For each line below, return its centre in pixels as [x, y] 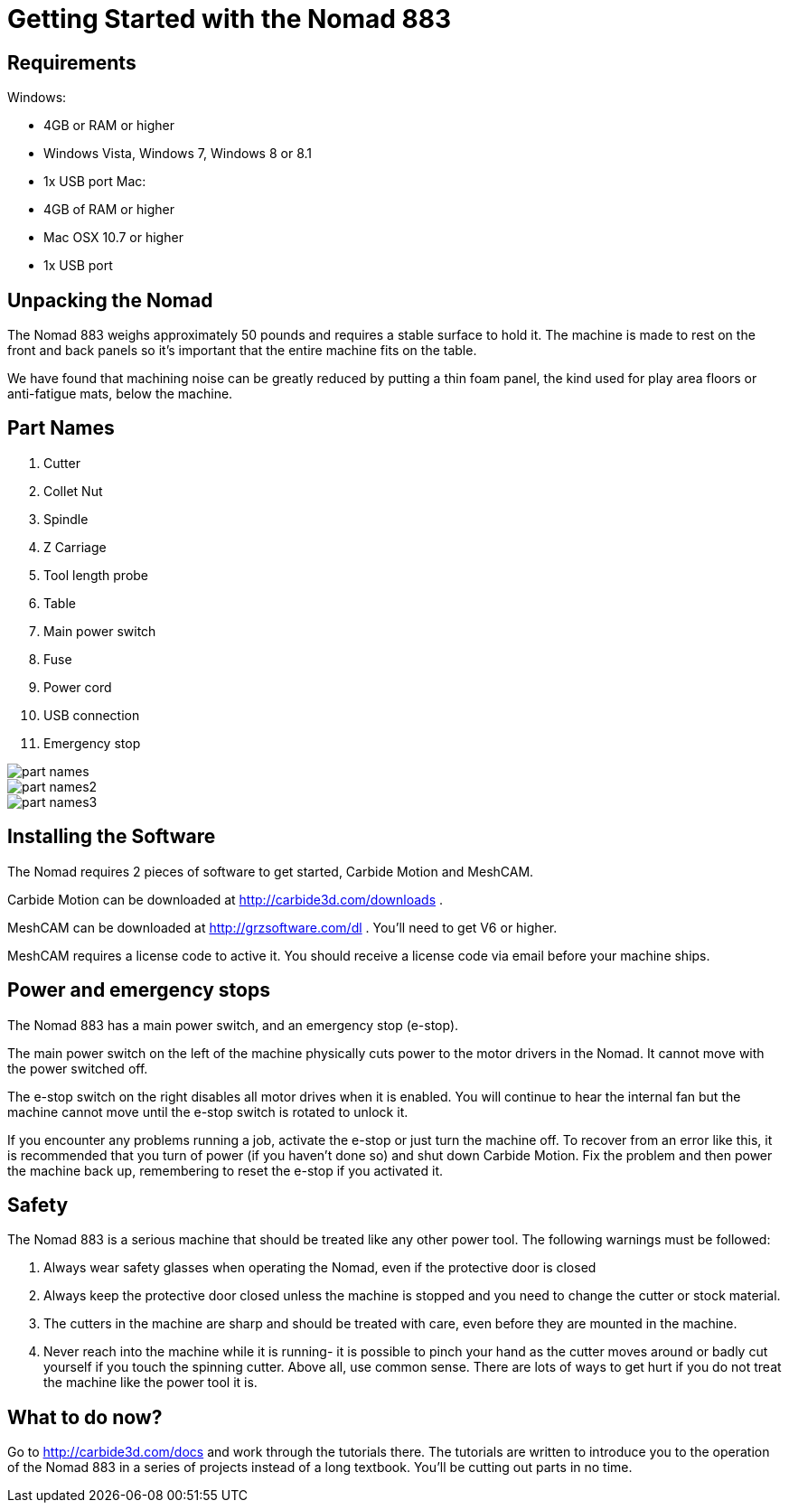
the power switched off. [78, 1068]
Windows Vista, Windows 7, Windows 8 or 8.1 [178, 154]
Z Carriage [75, 547]
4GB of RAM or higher [109, 210]
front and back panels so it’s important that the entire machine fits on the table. [242, 351]
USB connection [92, 715]
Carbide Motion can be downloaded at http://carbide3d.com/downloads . [225, 899]
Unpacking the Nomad [110, 300]
